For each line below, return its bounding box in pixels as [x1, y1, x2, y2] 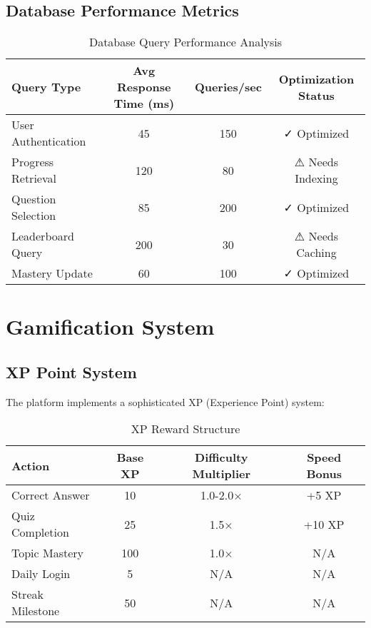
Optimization [278, 70, 355, 87]
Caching [296, 244, 337, 261]
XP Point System [6, 360, 137, 383]
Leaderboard [11, 228, 74, 245]
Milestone [11, 602, 60, 619]
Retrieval [11, 170, 56, 187]
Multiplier [192, 465, 251, 482]
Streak [11, 586, 44, 603]
